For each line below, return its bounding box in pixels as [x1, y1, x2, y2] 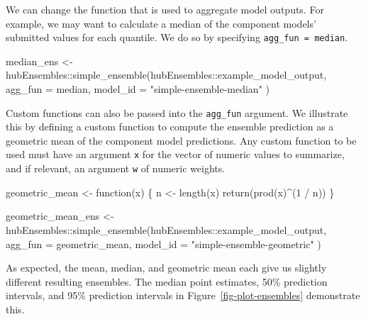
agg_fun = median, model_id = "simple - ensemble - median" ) [6, 82, 270, 96]
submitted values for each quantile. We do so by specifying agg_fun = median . [6, 30, 348, 45]
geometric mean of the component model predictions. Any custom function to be [6, 133, 357, 147]
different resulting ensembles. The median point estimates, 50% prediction [6, 274, 328, 289]
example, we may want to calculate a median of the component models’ [6, 16, 316, 30]
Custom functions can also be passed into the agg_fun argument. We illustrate [6, 105, 348, 120]
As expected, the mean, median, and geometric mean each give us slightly [6, 260, 327, 275]
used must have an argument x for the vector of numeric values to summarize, [6, 147, 345, 162]
